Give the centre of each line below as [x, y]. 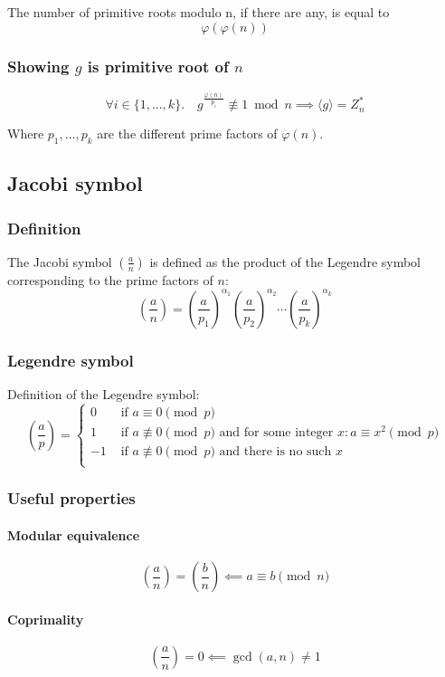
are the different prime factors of [187, 133]
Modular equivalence [74, 534]
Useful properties [71, 498]
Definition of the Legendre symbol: [104, 394]
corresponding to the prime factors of [110, 279]
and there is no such [275, 452]
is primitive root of [158, 66]
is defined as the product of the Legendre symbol [285, 261]
